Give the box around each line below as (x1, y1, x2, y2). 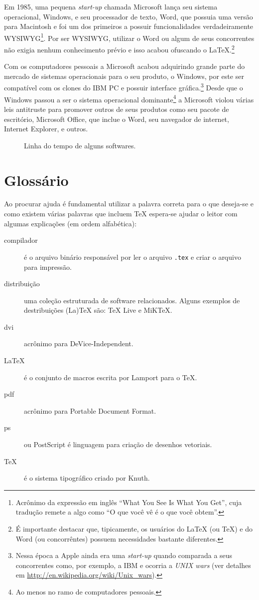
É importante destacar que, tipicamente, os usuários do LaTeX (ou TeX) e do (15, 524, 253, 534)
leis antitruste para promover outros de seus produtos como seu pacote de (4, 103, 229, 114)
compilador (4, 235, 38, 245)
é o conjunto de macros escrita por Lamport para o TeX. (24, 372, 197, 382)
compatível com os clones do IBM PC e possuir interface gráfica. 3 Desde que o (4, 81, 243, 93)
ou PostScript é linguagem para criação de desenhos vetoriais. (24, 439, 212, 450)
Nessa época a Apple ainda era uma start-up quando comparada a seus (15, 550, 233, 561)
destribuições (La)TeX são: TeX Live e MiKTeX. (24, 305, 172, 315)
